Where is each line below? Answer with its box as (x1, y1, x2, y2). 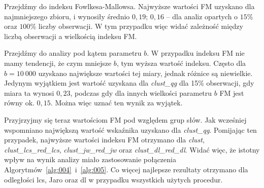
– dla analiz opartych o (166, 11, 238, 21)
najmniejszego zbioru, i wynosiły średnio (4, 11, 130, 21)
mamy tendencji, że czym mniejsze (4, 57, 112, 68)
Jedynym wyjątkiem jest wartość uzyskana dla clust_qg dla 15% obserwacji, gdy (4, 78, 254, 88)
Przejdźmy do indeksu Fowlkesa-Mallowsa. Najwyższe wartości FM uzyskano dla (4, 1, 255, 11)
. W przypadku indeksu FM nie (147, 48, 245, 58)
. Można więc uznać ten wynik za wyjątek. (50, 97, 183, 108)
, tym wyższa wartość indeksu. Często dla (116, 57, 246, 68)
